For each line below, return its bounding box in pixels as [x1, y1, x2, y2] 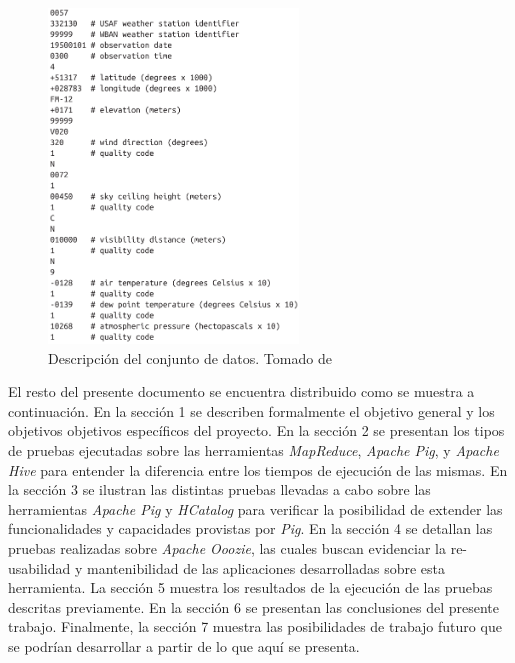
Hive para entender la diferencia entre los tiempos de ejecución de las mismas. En [8, 459, 508, 480]
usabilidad [8, 557, 71, 578]
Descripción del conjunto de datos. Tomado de [48, 347, 332, 368]
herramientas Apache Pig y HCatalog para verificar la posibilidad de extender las [8, 498, 503, 519]
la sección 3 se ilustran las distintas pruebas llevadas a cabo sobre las [8, 479, 431, 500]
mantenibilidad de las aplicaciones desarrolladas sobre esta [87, 557, 446, 578]
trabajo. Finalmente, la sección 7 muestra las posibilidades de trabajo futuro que [8, 616, 502, 637]
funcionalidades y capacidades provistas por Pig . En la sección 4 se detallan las [8, 518, 493, 539]
